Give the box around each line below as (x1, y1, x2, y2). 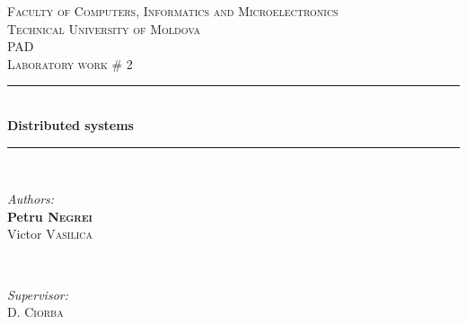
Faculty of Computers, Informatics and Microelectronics (7, 2, 339, 20)
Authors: (7, 189, 55, 208)
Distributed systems (7, 115, 134, 134)
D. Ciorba (7, 302, 64, 321)
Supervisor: (7, 285, 68, 303)
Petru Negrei (7, 206, 93, 225)
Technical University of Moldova (7, 19, 201, 38)
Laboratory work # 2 (7, 54, 133, 73)
